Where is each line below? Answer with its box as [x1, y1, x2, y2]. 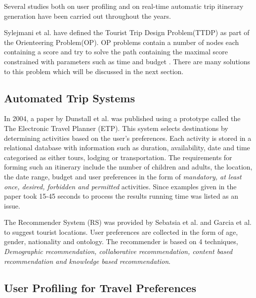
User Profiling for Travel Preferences [4, 280, 196, 295]
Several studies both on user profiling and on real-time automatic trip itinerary [4, 1, 244, 11]
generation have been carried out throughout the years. [4, 10, 171, 21]
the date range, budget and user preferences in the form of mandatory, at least [4, 171, 242, 181]
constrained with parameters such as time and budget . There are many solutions [4, 56, 251, 66]
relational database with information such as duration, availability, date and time [4, 142, 250, 153]
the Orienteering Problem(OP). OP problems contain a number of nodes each [4, 37, 239, 47]
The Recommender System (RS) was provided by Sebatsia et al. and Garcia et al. [4, 217, 252, 227]
